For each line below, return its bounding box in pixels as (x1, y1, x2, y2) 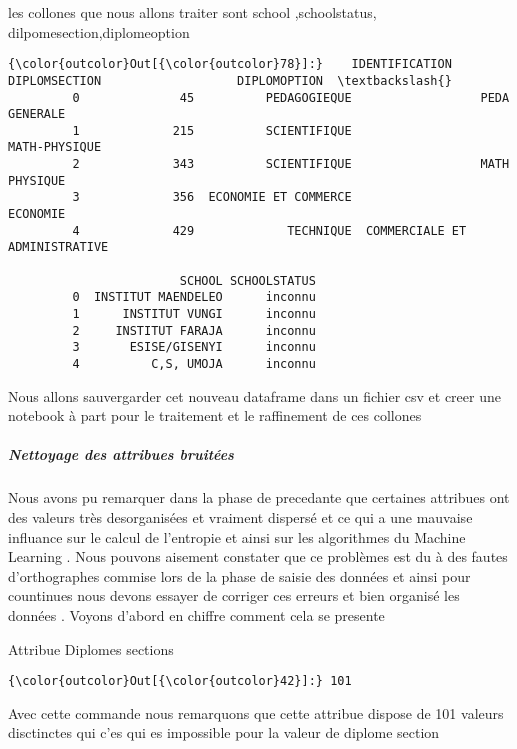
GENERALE (8, 107, 66, 122)
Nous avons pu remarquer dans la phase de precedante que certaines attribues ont (8, 487, 510, 508)
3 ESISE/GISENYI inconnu (72, 340, 316, 355)
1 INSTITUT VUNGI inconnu (72, 307, 316, 322)
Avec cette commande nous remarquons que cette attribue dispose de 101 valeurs (8, 702, 504, 723)
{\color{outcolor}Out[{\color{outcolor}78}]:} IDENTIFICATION (8, 57, 452, 72)
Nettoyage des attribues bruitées (8, 444, 234, 465)
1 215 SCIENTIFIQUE (72, 123, 352, 138)
